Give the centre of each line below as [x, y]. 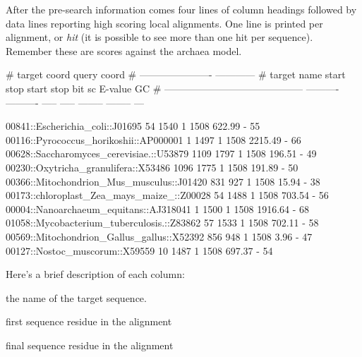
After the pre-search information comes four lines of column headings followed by [181, 9]
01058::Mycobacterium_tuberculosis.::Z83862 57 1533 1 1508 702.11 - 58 [162, 223]
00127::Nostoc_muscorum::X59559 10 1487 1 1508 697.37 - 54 [139, 250]
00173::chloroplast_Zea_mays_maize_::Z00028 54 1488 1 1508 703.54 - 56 [167, 195]
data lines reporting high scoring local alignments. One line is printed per [164, 23]
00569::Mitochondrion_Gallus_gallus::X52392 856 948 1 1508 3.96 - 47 [159, 236]
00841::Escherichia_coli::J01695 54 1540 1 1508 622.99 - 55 [133, 126]
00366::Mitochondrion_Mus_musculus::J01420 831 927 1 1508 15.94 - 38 [163, 181]
